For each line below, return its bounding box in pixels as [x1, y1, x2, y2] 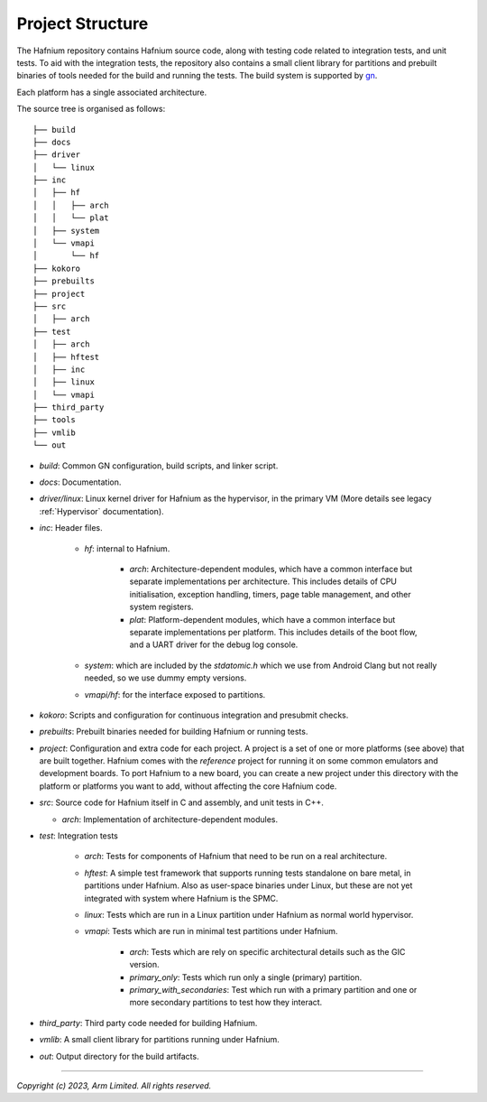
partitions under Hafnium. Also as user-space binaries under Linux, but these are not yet [84, 880, 413, 891]
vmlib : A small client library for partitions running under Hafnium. [39, 1034, 280, 1045]
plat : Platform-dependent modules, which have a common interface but [129, 614, 396, 625]
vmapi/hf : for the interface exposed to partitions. [84, 689, 266, 699]
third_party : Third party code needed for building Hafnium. [39, 1017, 258, 1028]
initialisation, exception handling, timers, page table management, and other [129, 588, 412, 599]
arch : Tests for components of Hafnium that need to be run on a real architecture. [84, 851, 388, 862]
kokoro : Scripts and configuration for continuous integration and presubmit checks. [39, 709, 349, 720]
